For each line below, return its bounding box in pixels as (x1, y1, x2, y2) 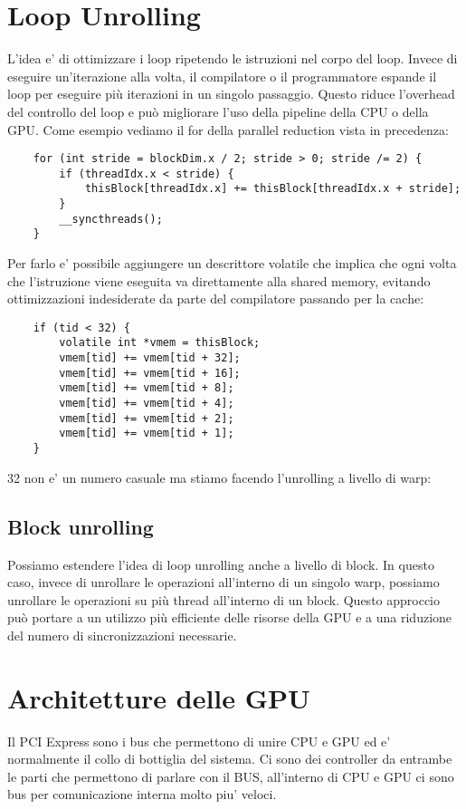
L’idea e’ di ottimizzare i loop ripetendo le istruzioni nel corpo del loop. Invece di (7, 49, 458, 68)
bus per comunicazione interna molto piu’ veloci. (7, 785, 277, 804)
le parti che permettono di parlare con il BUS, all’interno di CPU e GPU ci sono (7, 766, 454, 785)
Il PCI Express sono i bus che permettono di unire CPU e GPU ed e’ (7, 731, 391, 750)
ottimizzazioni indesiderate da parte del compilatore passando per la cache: (7, 289, 424, 308)
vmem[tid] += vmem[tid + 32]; (59, 352, 241, 365)
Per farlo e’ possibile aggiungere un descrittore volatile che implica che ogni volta (7, 254, 457, 273)
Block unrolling (7, 512, 154, 540)
